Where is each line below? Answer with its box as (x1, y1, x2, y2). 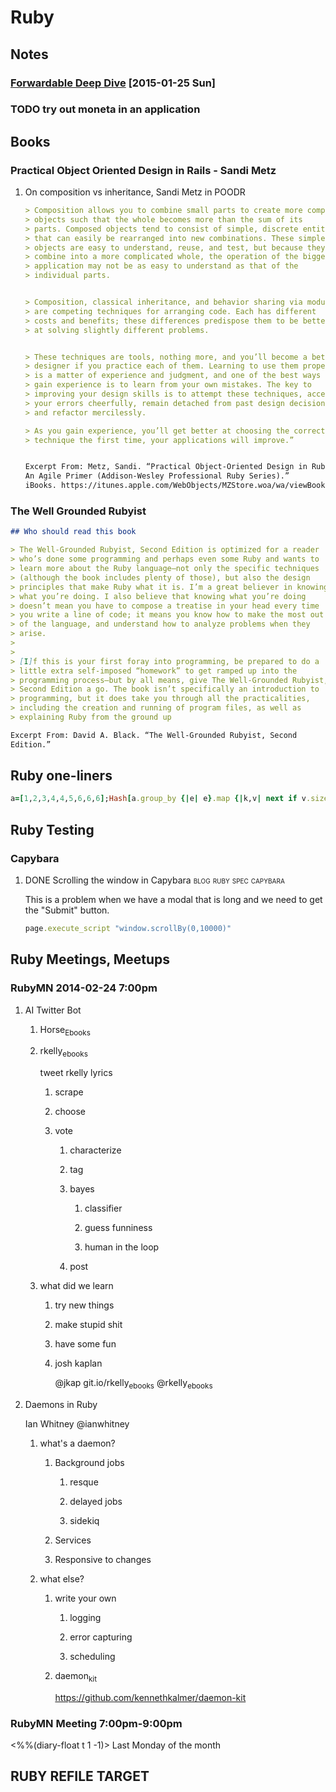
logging (69, 1611, 102, 1623)
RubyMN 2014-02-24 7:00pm (10, 981, 158, 995)
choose (54, 1106, 87, 1118)
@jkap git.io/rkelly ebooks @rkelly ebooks (54, 1377, 213, 1391)
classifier (84, 1202, 123, 1215)
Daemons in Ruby (24, 1398, 98, 1410)
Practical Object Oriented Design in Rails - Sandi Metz (10, 163, 277, 177)
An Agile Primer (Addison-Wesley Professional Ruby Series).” (24, 471, 290, 481)
